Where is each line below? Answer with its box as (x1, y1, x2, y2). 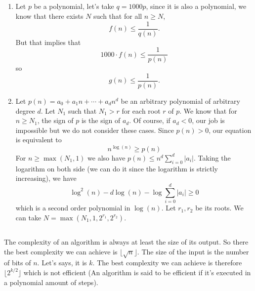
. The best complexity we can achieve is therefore (92, 257, 242, 268)
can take (15, 212, 42, 222)
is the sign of (81, 115, 121, 125)
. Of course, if (129, 115, 170, 125)
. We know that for (179, 105, 237, 116)
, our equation (209, 125, 252, 135)
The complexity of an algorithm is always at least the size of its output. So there (4, 237, 249, 247)
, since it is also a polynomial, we (146, 1, 247, 11)
